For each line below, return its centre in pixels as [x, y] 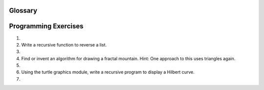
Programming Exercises [46, 26]
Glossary [23, 11]
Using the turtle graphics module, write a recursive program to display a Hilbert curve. [108, 72]
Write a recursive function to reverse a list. [64, 45]
